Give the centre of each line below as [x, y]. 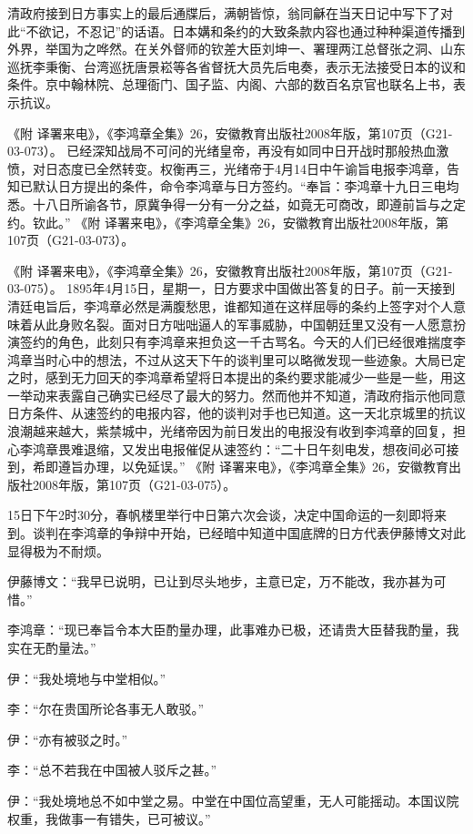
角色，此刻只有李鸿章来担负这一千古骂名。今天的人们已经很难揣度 [255, 342]
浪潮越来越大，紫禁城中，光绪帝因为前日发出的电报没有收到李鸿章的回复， [230, 431]
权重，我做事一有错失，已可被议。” [109, 818]
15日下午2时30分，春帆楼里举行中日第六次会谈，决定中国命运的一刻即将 [221, 515]
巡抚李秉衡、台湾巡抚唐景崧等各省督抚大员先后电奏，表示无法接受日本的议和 [236, 66]
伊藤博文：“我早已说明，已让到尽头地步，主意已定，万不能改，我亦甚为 [221, 581]
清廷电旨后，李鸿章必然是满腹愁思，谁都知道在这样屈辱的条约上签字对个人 [230, 305]
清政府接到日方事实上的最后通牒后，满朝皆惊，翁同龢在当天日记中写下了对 [230, 13]
